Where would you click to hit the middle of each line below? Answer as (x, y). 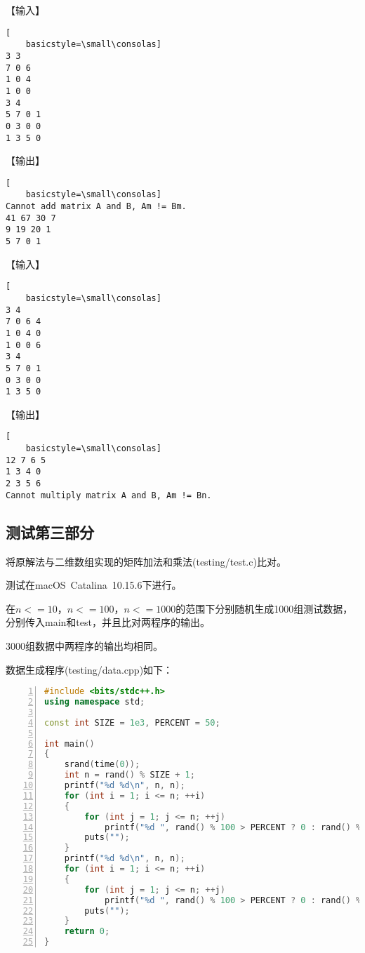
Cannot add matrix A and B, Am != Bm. (96, 207)
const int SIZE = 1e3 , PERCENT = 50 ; (132, 722)
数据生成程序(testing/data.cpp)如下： (89, 669)
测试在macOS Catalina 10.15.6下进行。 (94, 585)
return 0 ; (87, 932)
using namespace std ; (95, 702)
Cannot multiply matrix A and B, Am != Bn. (109, 495)
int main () (69, 744)
